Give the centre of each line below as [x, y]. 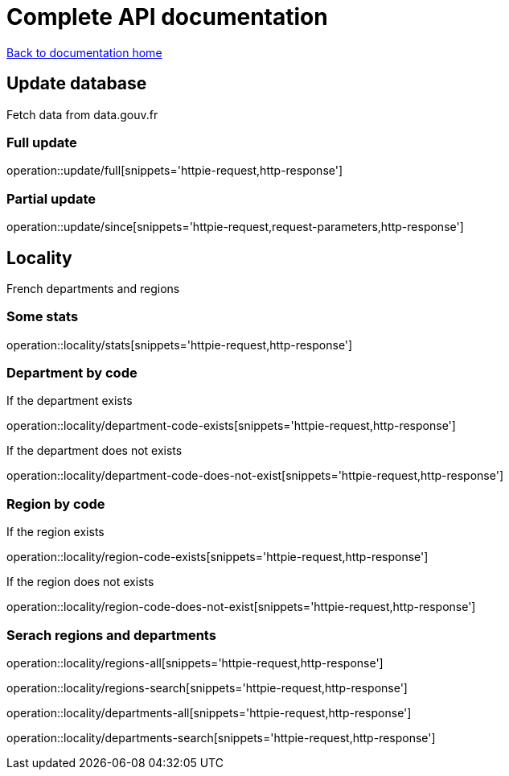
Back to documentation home [84, 52]
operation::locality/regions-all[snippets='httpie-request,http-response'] [195, 662]
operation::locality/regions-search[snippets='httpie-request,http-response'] [207, 687]
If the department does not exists [94, 451]
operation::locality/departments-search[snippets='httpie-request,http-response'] [221, 737]
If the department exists [70, 401]
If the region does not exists [80, 582]
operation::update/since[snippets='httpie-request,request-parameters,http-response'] [235, 227]
